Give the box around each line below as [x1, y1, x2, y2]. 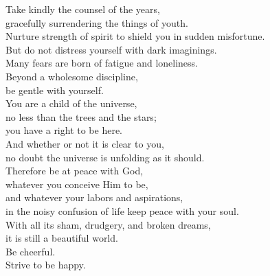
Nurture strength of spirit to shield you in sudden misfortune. [5, 29, 265, 43]
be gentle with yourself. [5, 82, 104, 97]
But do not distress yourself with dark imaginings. [5, 42, 217, 56]
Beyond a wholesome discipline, [5, 69, 138, 83]
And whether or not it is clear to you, [5, 136, 164, 150]
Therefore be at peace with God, [5, 163, 144, 178]
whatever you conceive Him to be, [5, 176, 148, 191]
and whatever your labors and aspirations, [5, 190, 183, 205]
